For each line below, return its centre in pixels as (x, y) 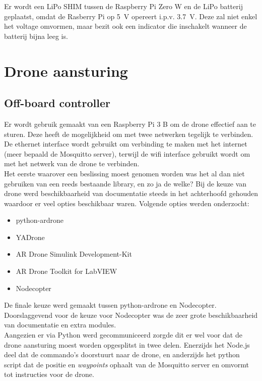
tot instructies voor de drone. (49, 374)
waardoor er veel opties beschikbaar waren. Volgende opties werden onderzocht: (127, 203)
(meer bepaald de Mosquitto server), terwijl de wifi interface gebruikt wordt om (127, 153)
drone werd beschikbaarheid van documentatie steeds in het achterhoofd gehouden (131, 193)
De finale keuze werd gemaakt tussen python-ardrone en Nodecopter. (110, 305)
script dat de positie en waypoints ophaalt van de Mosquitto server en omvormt (127, 364)
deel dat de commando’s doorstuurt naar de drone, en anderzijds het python (122, 354)
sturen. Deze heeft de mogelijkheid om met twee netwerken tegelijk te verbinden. (129, 134)
